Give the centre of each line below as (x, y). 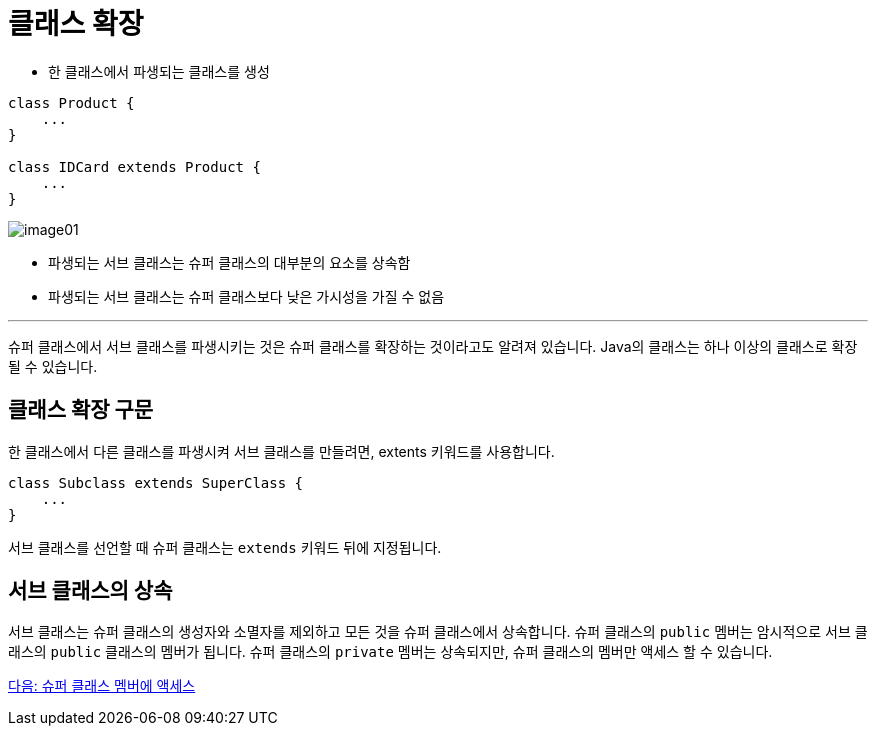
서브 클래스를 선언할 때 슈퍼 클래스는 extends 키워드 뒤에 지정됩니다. (225, 547)
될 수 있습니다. (53, 366)
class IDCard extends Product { (134, 166)
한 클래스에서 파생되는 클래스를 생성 (159, 71)
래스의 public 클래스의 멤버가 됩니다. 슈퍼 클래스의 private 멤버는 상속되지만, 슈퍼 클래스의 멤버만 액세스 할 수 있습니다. (390, 652)
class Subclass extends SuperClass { (156, 482)
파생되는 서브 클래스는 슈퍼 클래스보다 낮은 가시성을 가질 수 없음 (246, 296)
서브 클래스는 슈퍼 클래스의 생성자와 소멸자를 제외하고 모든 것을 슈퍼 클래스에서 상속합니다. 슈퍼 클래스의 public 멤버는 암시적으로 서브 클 (438, 632)
